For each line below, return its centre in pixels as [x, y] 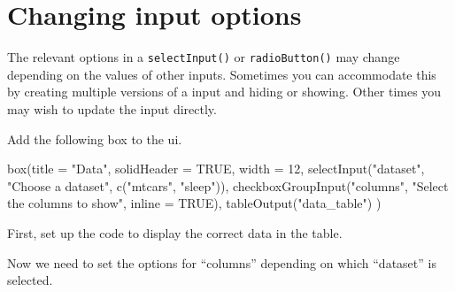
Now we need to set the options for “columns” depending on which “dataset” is [222, 262]
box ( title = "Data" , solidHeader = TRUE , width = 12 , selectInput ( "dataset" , [216, 169]
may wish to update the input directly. [112, 108]
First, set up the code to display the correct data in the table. [175, 232]
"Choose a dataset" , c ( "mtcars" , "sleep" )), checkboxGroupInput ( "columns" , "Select [228, 185]
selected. [30, 280]
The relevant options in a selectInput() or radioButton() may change [204, 57]
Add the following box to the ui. [95, 138]
